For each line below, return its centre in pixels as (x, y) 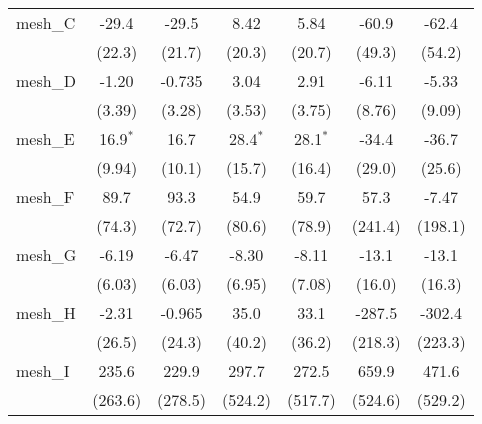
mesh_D (46, 80)
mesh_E (45, 138)
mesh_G (46, 254)
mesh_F (45, 196)
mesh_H (46, 312)
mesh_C (46, 22)
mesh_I (43, 370)
